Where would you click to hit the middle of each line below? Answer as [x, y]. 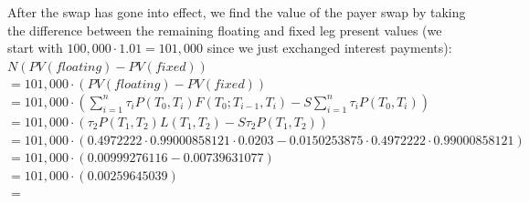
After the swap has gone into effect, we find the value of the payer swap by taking [237, 12]
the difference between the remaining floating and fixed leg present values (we [225, 30]
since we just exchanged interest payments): [329, 48]
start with [35, 48]
